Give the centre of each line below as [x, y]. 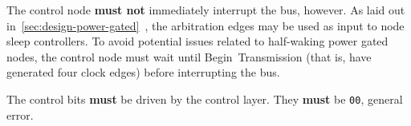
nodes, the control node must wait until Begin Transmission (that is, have [189, 56]
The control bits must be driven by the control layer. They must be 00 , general [205, 98]
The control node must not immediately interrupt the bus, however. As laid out [206, 10]
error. [20, 114]
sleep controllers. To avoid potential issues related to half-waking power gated [197, 41]
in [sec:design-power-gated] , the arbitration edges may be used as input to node [205, 25]
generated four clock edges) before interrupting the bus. [143, 72]
